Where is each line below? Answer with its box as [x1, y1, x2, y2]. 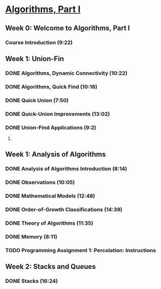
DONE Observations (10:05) [5, 179, 75, 186]
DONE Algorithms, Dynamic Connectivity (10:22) [5, 69, 128, 76]
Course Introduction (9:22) [5, 39, 73, 46]
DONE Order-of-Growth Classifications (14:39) [5, 206, 123, 213]
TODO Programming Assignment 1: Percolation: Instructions [5, 246, 156, 254]
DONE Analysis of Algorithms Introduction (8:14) [5, 166, 128, 173]
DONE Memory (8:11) [5, 233, 57, 240]
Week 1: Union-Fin [5, 54, 64, 63]
